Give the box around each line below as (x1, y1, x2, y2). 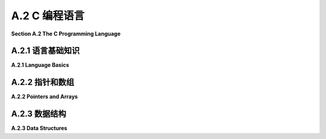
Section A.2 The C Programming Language (11, 30, 121, 37)
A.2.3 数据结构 (11, 109, 66, 119)
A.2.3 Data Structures (11, 125, 68, 132)
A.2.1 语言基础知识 (11, 46, 80, 56)
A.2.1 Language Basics (11, 61, 69, 69)
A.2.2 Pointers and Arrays (11, 93, 78, 100)
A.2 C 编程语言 (11, 9, 85, 22)
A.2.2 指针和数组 (11, 77, 75, 87)
